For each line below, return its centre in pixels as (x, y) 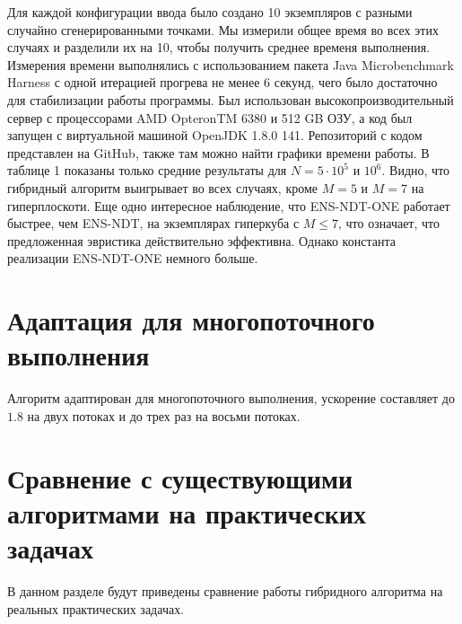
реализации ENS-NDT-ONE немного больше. (133, 258)
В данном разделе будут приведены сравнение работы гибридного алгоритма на (225, 590)
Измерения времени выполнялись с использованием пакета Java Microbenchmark (231, 64)
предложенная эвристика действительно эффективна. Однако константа (201, 240)
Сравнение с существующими (180, 477)
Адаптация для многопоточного (191, 320)
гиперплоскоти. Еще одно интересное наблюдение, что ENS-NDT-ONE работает (229, 205)
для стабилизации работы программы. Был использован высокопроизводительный (231, 99)
